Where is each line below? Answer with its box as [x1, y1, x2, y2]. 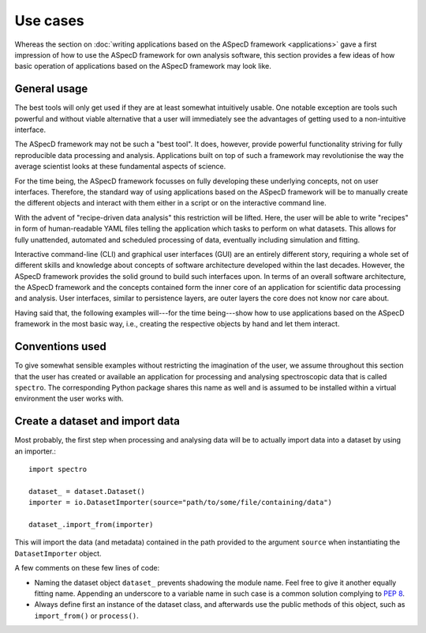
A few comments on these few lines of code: [14, 563, 160, 573]
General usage [14, 82, 88, 96]
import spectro [28, 465, 88, 474]
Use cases [14, 12, 84, 29]
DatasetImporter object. [14, 548, 102, 558]
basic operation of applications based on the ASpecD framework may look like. [14, 62, 272, 71]
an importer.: [14, 446, 57, 456]
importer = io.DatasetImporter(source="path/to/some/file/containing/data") [28, 498, 333, 507]
